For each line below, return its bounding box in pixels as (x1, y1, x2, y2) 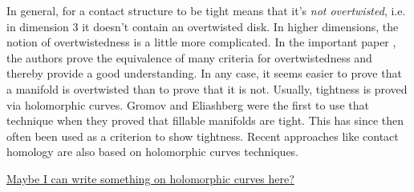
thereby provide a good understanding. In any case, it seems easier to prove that (6, 65, 402, 82)
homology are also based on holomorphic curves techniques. (6, 143, 299, 160)
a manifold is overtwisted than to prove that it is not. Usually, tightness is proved (6, 80, 408, 97)
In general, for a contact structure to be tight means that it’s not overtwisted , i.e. (6, 2, 406, 18)
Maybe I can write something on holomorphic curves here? (6, 170, 294, 186)
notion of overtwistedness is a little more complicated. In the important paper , (6, 34, 396, 50)
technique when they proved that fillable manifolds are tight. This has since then (6, 112, 404, 129)
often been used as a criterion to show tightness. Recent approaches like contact (6, 127, 399, 144)
